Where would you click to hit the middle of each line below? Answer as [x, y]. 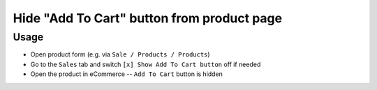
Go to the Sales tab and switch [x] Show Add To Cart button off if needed [146, 64]
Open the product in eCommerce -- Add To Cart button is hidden [127, 74]
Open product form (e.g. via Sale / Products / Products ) [120, 54]
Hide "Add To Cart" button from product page [148, 18]
